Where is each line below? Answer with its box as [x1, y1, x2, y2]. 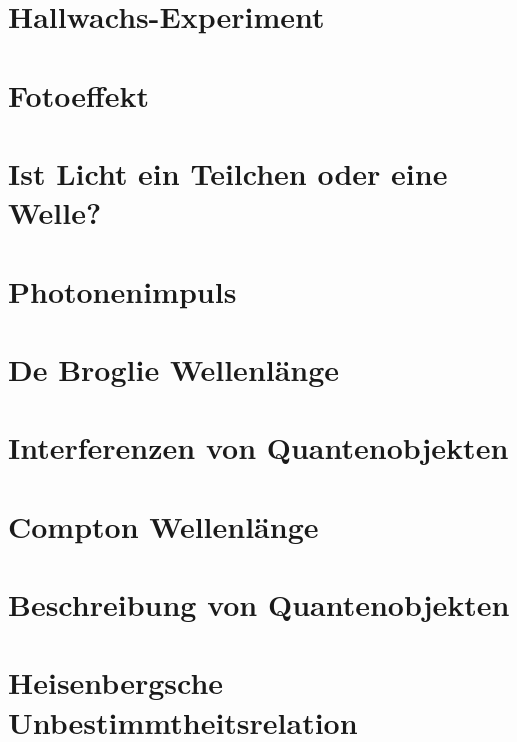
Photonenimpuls [8, 270, 237, 311]
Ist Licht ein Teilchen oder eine [8, 152, 448, 193]
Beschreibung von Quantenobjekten [8, 584, 510, 624]
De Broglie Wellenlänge [8, 348, 340, 389]
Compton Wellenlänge [8, 505, 319, 546]
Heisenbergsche [8, 662, 224, 703]
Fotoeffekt [8, 74, 150, 115]
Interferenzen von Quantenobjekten [8, 427, 509, 468]
